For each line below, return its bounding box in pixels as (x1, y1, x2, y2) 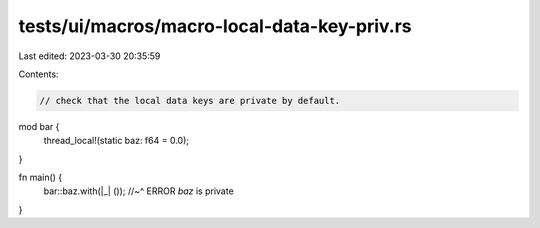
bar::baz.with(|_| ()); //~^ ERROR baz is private (43, 185, 234, 197)
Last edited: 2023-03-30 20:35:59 (18, 50, 161, 62)
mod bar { (18, 120, 60, 132)
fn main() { (18, 171, 63, 184)
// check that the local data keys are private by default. (39, 95, 341, 106)
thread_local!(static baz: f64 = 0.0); (43, 135, 190, 147)
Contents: (18, 68, 59, 80)
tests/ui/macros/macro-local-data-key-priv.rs (18, 15, 412, 37)
